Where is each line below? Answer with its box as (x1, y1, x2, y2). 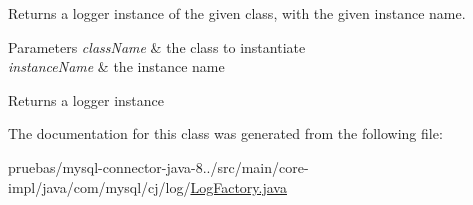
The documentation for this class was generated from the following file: (8, 123, 443, 144)
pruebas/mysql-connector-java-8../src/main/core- (8, 156, 309, 177)
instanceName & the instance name (8, 56, 225, 77)
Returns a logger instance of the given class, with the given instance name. (8, 3, 466, 23)
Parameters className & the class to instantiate (8, 36, 306, 57)
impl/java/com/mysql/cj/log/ (8, 176, 191, 197)
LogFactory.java (190, 176, 287, 197)
